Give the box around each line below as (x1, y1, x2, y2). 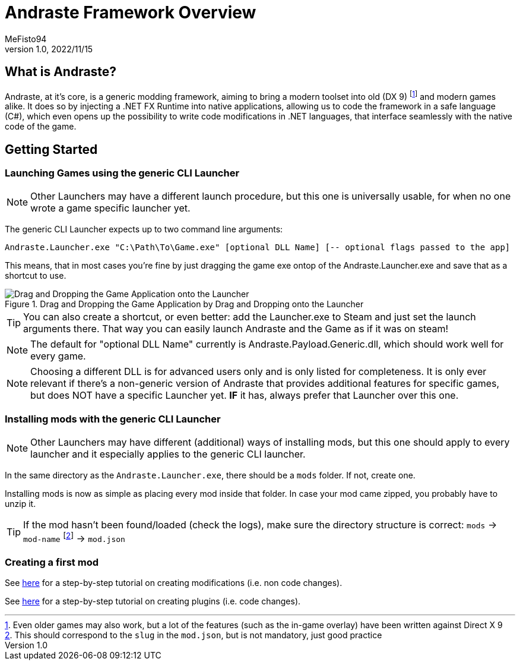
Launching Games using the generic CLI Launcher (5, 167, 240, 179)
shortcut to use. (5, 270, 66, 281)
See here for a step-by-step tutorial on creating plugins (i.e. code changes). (5, 596, 301, 607)
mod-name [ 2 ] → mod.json (23, 531, 125, 545)
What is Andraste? (5, 64, 117, 80)
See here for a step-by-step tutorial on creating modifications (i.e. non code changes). (5, 578, 343, 588)
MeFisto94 (5, 33, 47, 44)
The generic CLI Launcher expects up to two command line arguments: (5, 224, 283, 235)
